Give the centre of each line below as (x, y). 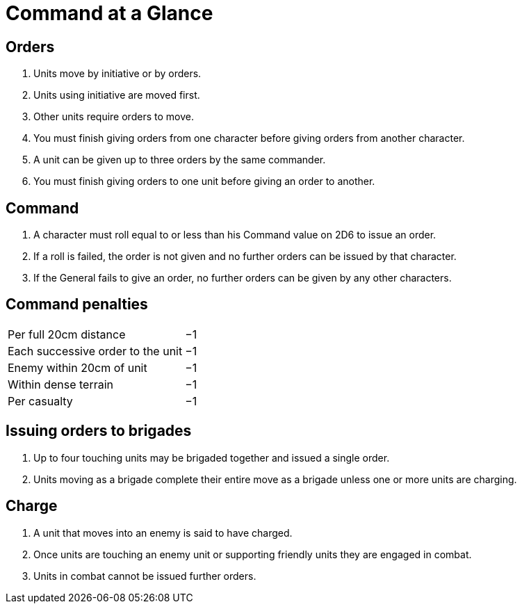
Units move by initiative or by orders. (117, 74)
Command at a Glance (109, 13)
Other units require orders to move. (114, 117)
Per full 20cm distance (67, 334)
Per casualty (40, 401)
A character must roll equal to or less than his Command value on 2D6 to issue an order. (235, 235)
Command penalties (77, 304)
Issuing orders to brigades (99, 431)
